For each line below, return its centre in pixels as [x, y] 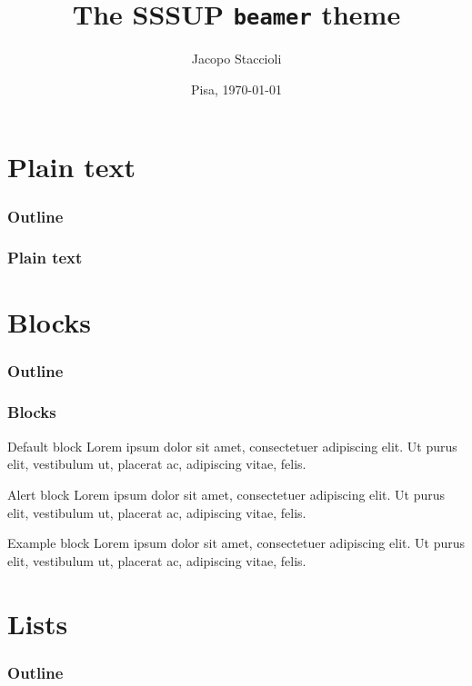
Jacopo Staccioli [236, 59]
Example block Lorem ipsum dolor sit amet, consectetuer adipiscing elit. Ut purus [236, 543]
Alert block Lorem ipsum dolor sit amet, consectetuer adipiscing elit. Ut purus [226, 494]
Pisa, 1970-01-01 [236, 89]
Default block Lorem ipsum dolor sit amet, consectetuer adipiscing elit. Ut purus [232, 446]
